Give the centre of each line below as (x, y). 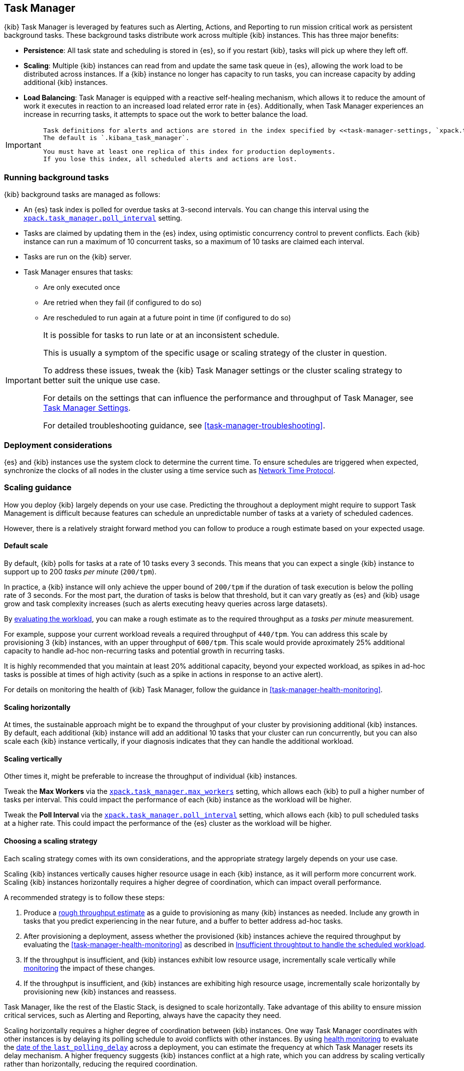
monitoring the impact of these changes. (89, 968)
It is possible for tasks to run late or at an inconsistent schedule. (161, 335)
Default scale (26, 546)
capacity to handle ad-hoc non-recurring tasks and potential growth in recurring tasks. (145, 650)
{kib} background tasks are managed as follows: (82, 195)
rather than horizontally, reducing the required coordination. (101, 1064)
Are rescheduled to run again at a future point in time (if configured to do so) (167, 318)
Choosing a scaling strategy (51, 841)
